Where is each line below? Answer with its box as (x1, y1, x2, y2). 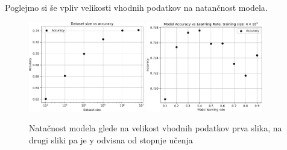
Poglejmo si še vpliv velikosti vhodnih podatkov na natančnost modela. (5, 1, 268, 13)
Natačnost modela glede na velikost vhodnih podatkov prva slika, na (29, 122, 282, 134)
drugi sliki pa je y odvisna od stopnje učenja (29, 133, 193, 146)
